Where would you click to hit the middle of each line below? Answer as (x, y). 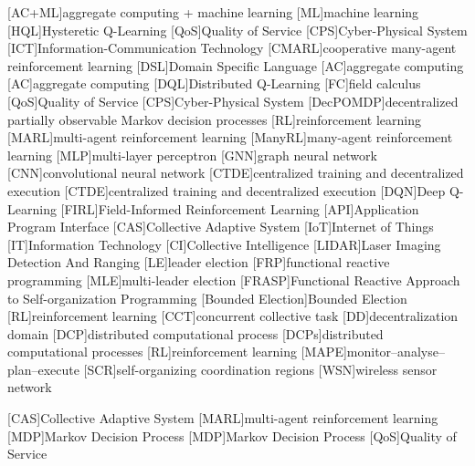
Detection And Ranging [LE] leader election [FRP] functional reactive (199, 262)
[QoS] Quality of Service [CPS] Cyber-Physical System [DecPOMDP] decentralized (233, 101)
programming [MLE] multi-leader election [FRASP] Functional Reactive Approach (234, 280)
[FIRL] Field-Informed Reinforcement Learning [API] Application (240, 208)
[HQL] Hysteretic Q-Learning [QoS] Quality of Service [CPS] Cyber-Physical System (237, 30)
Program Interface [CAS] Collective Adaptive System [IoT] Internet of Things (221, 227)
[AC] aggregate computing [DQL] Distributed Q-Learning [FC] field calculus (214, 83)
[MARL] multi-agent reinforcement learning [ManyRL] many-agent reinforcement (230, 137)
